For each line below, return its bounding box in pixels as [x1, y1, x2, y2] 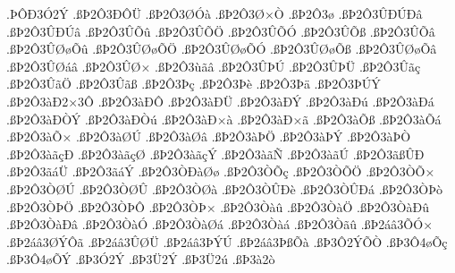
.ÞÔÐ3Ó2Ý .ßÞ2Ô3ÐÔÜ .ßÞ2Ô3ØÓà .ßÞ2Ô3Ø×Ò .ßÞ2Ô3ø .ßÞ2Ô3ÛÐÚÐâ [6, 4, 423, 22]
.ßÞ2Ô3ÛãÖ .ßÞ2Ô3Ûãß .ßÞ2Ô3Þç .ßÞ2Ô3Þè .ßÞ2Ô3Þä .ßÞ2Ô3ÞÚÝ [6, 74, 381, 93]
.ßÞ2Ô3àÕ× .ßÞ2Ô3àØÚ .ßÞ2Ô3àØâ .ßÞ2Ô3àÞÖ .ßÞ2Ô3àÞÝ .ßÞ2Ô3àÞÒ [6, 127, 411, 146]
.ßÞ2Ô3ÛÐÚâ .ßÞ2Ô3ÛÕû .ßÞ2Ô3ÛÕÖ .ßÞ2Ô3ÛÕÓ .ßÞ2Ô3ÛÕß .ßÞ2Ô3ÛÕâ [6, 21, 435, 40]
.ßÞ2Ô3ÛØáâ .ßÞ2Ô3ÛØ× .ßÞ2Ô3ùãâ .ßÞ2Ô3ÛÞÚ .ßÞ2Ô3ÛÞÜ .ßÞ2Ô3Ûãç [6, 56, 421, 75]
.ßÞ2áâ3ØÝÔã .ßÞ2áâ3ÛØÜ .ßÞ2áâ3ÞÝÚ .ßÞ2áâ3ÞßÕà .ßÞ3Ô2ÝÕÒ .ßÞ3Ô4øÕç [6, 232, 448, 251]
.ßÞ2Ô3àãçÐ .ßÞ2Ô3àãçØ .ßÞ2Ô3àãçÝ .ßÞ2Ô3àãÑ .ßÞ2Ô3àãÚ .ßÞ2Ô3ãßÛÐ [6, 144, 425, 163]
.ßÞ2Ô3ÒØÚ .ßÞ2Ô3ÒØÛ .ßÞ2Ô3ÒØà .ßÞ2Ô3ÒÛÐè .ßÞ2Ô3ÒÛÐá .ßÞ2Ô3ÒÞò [6, 179, 442, 198]
